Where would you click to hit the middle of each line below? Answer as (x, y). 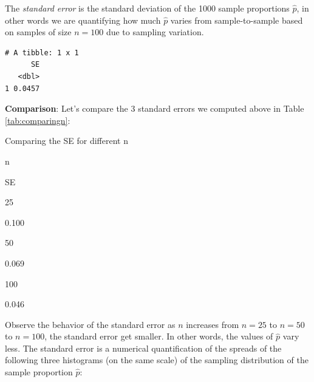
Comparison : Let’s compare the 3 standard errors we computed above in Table (155, 108)
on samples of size (38, 32)
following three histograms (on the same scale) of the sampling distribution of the (157, 360)
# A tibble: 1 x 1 (42, 53)
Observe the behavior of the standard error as (90, 324)
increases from (213, 324)
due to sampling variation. (155, 32)
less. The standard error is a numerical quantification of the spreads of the (143, 348)
